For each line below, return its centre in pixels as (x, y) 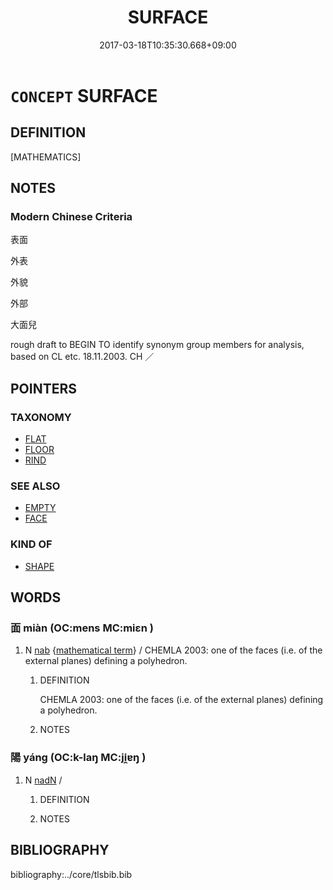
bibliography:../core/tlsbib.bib (71, 874)
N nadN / (43, 780)
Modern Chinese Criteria (71, 217)
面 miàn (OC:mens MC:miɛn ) (82, 628)
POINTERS (44, 388)
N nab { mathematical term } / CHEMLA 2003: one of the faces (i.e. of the (173, 650)
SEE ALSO (35, 486)
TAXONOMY (41, 417)
